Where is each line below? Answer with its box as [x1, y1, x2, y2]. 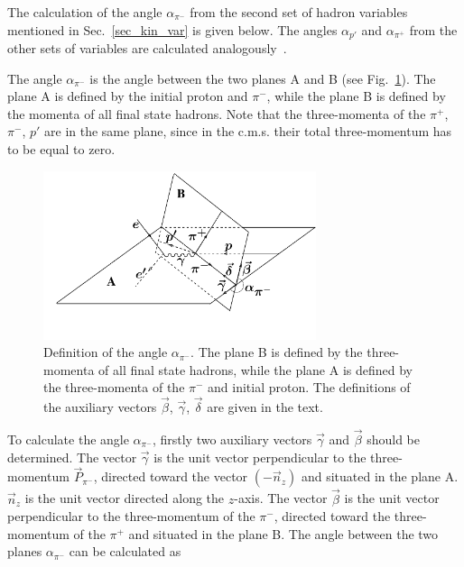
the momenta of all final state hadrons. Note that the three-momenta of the [7, 104, 426, 123]
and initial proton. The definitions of [208, 378, 411, 397]
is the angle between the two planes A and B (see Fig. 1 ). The [89, 69, 436, 87]
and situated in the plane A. [301, 467, 459, 486]
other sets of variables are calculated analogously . [7, 39, 287, 58]
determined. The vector [7, 447, 137, 466]
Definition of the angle [43, 343, 168, 361]
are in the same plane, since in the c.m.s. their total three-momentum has [44, 122, 452, 141]
